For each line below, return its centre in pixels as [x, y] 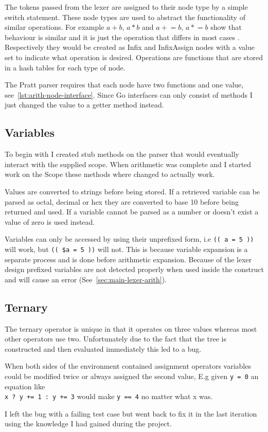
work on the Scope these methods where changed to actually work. [110, 174]
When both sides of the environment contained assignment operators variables [128, 366]
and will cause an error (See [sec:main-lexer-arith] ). [86, 279]
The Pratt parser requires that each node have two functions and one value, [124, 85]
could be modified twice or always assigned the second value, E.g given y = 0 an [132, 376]
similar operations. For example [55, 27]
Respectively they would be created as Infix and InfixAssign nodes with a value [130, 47]
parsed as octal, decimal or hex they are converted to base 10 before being [122, 201]
